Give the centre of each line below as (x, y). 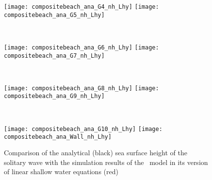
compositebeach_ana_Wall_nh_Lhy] (58, 137)
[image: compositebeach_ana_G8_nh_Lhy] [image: (82, 88)
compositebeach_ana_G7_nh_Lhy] (54, 56)
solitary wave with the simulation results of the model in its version (106, 162)
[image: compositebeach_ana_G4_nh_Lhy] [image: (82, 7)
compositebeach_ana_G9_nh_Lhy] (54, 96)
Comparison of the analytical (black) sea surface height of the (96, 153)
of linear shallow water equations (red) (61, 172)
